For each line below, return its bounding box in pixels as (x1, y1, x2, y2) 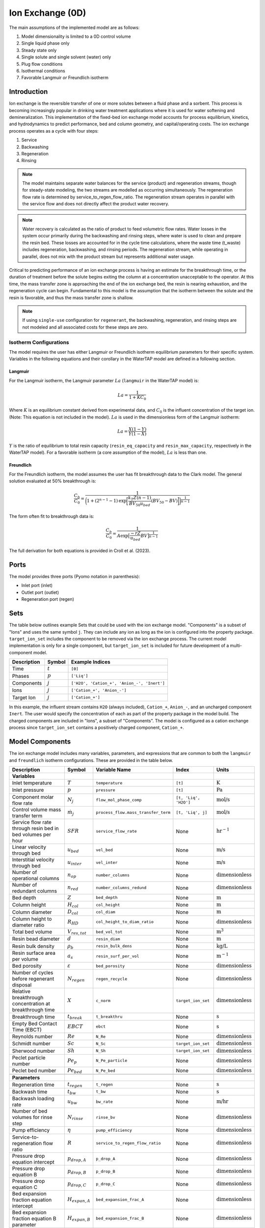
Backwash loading (12, 1095, 55, 1102)
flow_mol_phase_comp (96, 797, 142, 803)
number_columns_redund (96, 885, 147, 891)
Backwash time (12, 1088, 48, 1095)
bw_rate (96, 1099, 113, 1104)
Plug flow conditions (21, 61, 63, 67)
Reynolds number (12, 1033, 53, 1040)
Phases (12, 672, 29, 679)
